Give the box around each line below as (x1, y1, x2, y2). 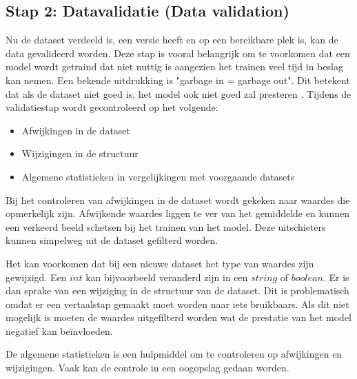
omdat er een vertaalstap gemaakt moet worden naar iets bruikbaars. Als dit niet (6, 296, 349, 311)
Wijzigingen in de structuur (21, 146, 139, 161)
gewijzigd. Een (6, 269, 67, 284)
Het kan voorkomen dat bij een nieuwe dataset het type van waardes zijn (6, 256, 314, 270)
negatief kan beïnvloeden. (6, 323, 113, 338)
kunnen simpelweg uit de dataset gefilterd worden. (6, 233, 218, 247)
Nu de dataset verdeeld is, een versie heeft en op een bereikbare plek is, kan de (6, 32, 338, 47)
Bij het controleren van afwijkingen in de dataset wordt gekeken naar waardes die (6, 192, 350, 207)
